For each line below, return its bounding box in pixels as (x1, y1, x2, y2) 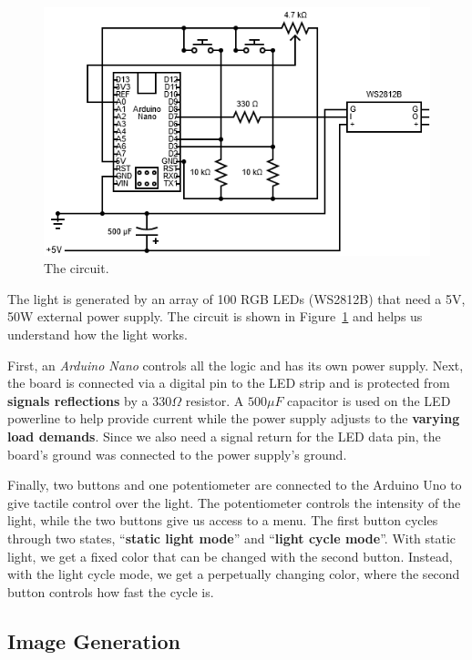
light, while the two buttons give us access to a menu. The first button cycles (7, 511, 438, 530)
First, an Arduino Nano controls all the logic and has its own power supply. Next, (7, 355, 464, 374)
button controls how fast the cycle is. (7, 582, 214, 601)
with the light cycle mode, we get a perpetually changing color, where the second (7, 564, 460, 584)
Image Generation (7, 626, 181, 655)
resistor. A (185, 391, 244, 410)
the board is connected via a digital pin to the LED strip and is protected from (7, 373, 450, 392)
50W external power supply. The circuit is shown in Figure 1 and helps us (7, 307, 423, 326)
